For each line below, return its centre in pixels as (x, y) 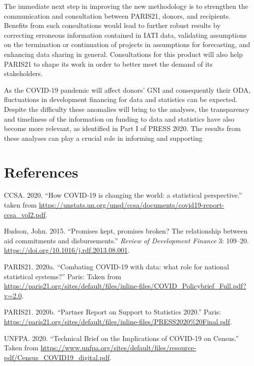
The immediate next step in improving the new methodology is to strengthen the (126, 6)
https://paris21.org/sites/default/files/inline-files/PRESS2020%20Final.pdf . (118, 321)
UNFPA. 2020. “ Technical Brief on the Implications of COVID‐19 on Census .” (121, 338)
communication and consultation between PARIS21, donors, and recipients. (117, 15)
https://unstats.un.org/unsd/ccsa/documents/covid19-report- (132, 205)
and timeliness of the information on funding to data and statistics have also (119, 118)
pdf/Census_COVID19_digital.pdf (57, 357)
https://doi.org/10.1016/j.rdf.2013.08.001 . (67, 250)
